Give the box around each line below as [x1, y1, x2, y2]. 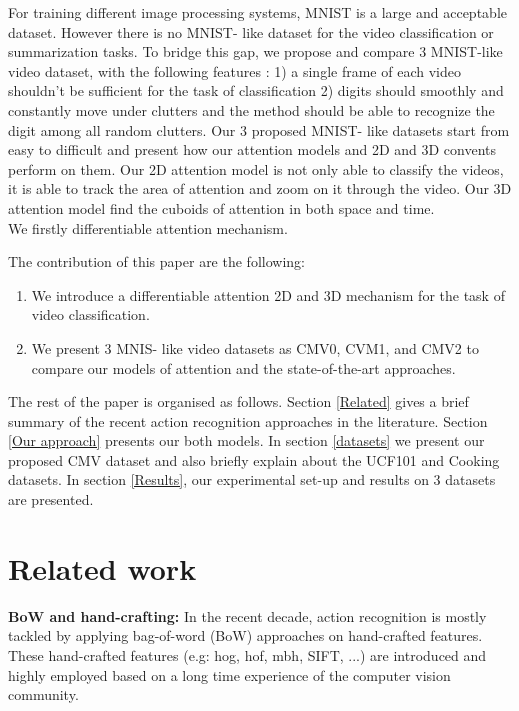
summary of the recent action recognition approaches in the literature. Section [8, 410, 488, 431]
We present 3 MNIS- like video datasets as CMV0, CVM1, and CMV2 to [31, 337, 479, 358]
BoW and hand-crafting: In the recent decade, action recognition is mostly [8, 605, 487, 626]
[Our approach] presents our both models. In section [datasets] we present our [8, 430, 485, 451]
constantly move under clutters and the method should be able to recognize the [8, 99, 495, 120]
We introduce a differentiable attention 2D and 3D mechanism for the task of [31, 284, 505, 305]
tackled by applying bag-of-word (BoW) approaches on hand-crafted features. [8, 625, 483, 646]
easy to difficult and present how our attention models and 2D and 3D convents [8, 139, 497, 160]
